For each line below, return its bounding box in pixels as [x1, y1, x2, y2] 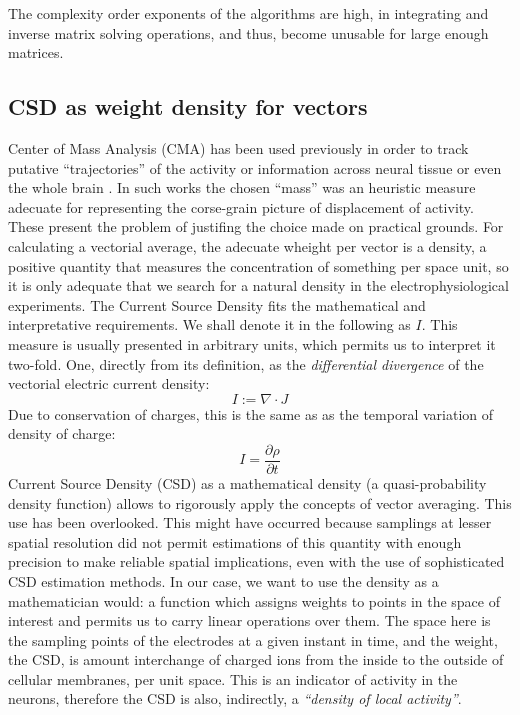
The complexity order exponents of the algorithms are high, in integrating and [8, 3, 489, 23]
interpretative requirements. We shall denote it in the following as [8, 314, 411, 335]
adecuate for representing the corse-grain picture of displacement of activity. [8, 196, 474, 217]
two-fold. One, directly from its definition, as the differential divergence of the [8, 353, 484, 374]
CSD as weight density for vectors [8, 91, 368, 122]
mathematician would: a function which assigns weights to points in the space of [8, 590, 500, 611]
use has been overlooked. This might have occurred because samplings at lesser [8, 512, 492, 533]
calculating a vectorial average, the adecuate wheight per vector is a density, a [8, 235, 487, 256]
